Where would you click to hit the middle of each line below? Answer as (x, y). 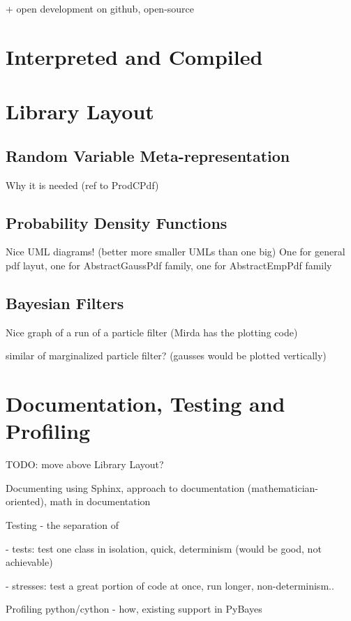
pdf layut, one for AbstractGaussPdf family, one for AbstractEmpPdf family (169, 265)
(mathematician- (283, 487)
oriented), (26, 501)
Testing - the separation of (62, 525)
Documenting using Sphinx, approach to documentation (125, 487)
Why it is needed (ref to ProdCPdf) (82, 185)
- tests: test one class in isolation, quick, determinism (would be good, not (164, 548)
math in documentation (100, 501)
